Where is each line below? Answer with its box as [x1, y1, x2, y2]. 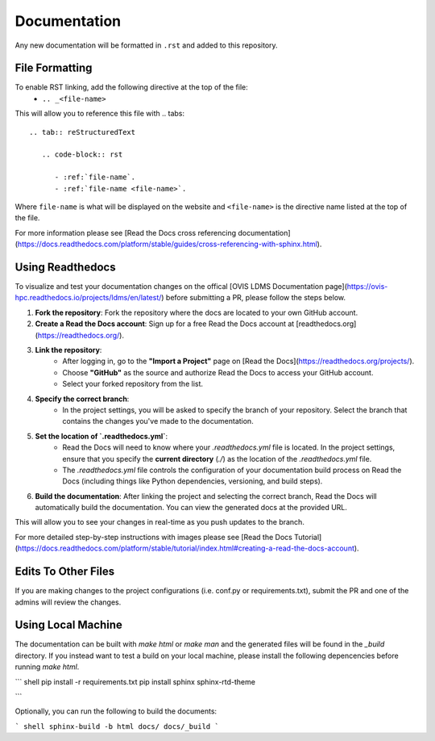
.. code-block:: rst [41, 150, 123, 159]
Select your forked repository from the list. [62, 379, 204, 389]
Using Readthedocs [14, 260, 116, 274]
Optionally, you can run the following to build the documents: [14, 706, 217, 716]
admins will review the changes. [14, 597, 122, 607]
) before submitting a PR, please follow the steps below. [161, 293, 346, 303]
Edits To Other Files [14, 565, 115, 579]
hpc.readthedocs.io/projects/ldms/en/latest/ [14, 293, 162, 303]
